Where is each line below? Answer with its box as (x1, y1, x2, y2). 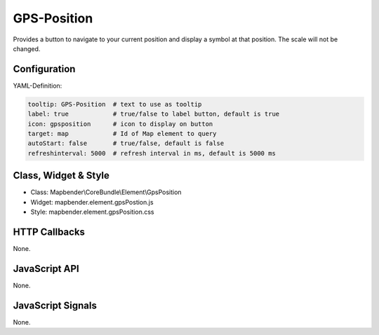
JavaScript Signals (13, 299, 98, 311)
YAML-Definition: (13, 81, 62, 90)
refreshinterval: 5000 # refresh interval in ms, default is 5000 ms (27, 149, 277, 157)
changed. (13, 44, 41, 53)
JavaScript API (13, 263, 80, 275)
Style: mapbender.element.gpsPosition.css (30, 207, 154, 217)
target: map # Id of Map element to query (27, 130, 217, 137)
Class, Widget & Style (13, 170, 110, 182)
